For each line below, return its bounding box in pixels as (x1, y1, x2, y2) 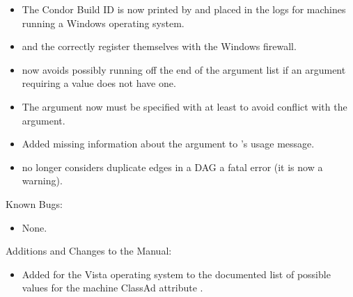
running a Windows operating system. (22, 15, 185, 30)
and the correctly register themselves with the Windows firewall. (22, 39, 297, 54)
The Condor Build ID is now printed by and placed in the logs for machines (22, 2, 346, 16)
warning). (22, 173, 63, 188)
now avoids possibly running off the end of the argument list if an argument (22, 62, 346, 77)
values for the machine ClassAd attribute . (22, 280, 203, 295)
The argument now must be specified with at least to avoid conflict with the (22, 99, 347, 113)
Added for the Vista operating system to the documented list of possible (22, 266, 331, 281)
